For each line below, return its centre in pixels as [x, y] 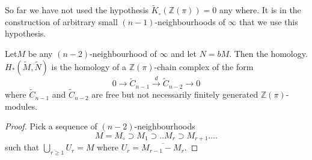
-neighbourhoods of [190, 21]
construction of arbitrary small [61, 21]
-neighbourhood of [123, 53]
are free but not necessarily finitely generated [175, 94]
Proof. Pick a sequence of [51, 126]
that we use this [268, 21]
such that [22, 147]
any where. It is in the [260, 10]
